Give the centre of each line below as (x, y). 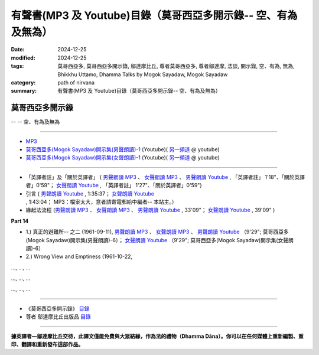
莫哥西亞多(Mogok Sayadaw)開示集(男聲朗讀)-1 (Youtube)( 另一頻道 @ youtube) (123, 149)
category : (23, 82)
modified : (23, 58)
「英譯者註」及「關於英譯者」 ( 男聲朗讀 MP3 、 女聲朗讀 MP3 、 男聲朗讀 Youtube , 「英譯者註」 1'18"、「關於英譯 (165, 177)
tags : (17, 66)
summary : (24, 91)
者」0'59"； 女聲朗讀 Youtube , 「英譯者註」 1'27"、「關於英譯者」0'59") (114, 185)
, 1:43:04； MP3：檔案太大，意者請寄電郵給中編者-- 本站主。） (101, 201)
